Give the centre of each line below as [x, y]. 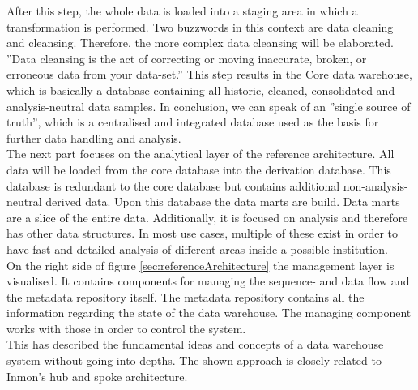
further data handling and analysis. [94, 137]
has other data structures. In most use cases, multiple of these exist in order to [203, 233]
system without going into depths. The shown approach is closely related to [194, 360]
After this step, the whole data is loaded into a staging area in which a [182, 11]
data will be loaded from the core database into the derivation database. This [199, 169]
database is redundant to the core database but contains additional [173, 185]
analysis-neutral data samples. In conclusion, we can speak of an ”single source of [209, 106]
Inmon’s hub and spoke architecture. [97, 376]
